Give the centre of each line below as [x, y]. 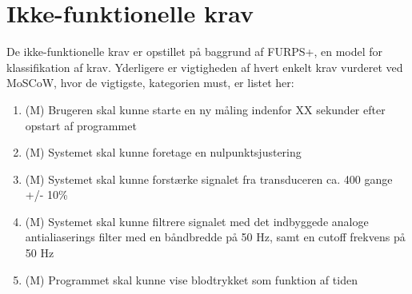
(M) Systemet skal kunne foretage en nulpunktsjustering [163, 152]
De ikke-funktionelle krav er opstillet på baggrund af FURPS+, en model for [195, 52]
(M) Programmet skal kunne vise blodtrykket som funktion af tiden [191, 279]
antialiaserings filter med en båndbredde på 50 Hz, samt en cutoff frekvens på [215, 237]
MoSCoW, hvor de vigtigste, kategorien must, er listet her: [150, 83]
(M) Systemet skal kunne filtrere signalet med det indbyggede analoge [197, 221]
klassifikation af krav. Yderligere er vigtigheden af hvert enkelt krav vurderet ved [205, 67]
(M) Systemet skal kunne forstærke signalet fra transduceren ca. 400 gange [209, 179]
